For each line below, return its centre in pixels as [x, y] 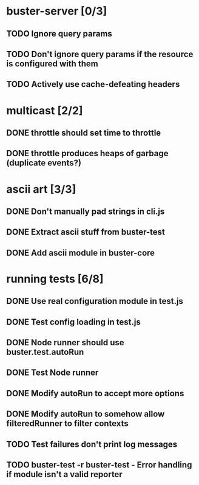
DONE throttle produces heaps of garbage [87, 153]
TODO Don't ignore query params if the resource [100, 54]
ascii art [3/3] [41, 189]
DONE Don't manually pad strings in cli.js [86, 211]
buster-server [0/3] [57, 11]
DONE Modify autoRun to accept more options [95, 393]
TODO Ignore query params [59, 34]
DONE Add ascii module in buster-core [81, 253]
